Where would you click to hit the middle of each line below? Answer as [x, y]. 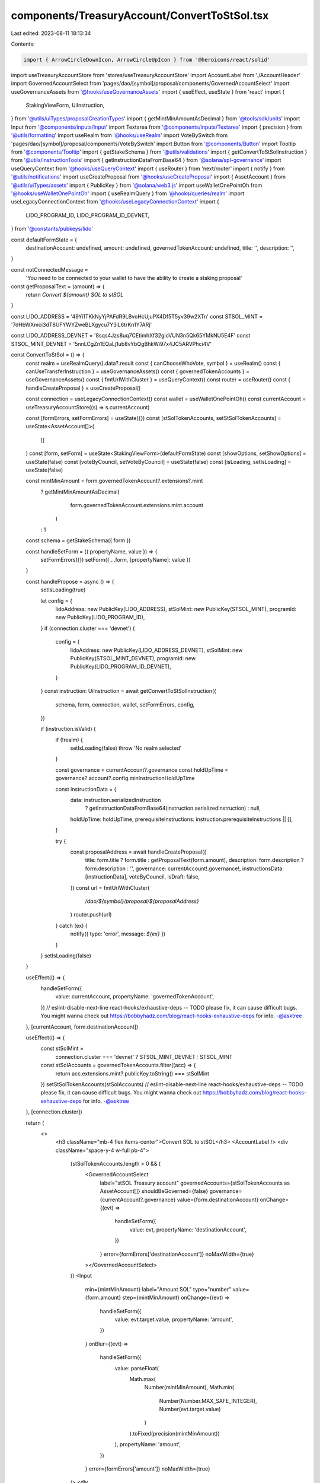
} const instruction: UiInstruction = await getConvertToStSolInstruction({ [128, 691]
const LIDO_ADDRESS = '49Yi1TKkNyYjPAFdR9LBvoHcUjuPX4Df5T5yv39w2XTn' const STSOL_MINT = [137, 316]
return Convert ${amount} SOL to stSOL [75, 294]
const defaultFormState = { [44, 240]
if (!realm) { [69, 740]
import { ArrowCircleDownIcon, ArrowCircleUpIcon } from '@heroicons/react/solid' [147, 60]
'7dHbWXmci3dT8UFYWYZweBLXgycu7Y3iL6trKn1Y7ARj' [81, 325]
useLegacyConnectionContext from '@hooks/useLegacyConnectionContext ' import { [115, 202]
